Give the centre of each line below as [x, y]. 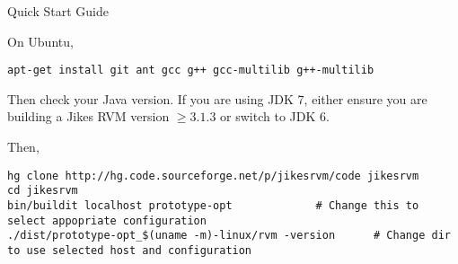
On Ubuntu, [40, 41]
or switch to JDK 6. [275, 116]
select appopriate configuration [107, 220]
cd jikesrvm [43, 191]
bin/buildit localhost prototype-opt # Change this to [213, 205]
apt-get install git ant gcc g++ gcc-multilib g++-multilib [191, 70]
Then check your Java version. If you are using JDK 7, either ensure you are [217, 98]
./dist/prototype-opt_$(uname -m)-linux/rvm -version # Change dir [229, 236]
